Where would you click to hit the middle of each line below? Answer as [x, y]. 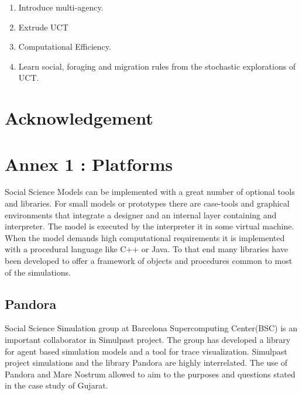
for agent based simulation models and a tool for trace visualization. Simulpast [146, 351]
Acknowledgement [79, 118]
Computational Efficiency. [65, 47]
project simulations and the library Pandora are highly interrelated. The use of [146, 363]
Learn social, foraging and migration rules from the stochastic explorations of [157, 66]
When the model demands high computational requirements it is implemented [145, 237]
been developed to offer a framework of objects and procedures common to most [149, 261]
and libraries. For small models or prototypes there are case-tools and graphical [147, 203]
